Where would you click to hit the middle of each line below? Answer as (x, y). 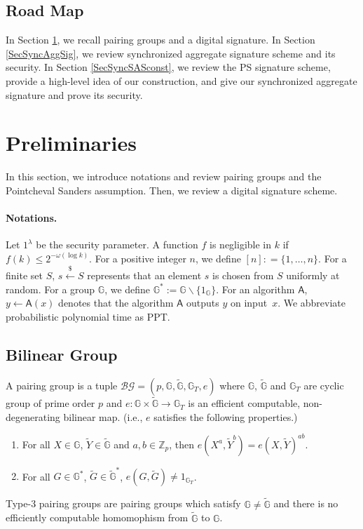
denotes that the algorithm (116, 303)
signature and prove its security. (74, 94)
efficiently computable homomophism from (97, 517)
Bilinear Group (62, 355)
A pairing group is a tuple (62, 385)
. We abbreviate (312, 303)
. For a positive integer (138, 258)
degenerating (33, 416)
